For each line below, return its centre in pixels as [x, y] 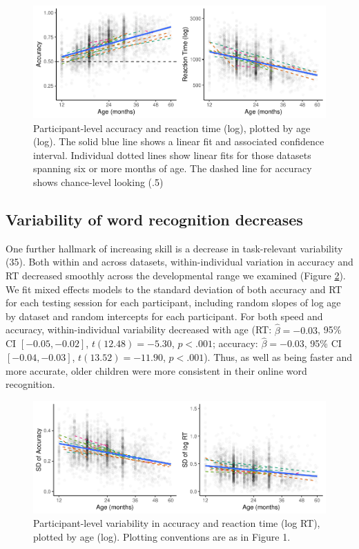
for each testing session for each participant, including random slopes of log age [173, 303]
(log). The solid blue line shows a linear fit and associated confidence [179, 141]
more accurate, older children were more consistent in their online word [156, 370]
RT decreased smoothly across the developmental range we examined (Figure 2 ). [176, 276]
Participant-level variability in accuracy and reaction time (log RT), [177, 523]
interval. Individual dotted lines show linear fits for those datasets [172, 155]
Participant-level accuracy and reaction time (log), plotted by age [172, 128]
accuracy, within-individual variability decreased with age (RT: [139, 329]
